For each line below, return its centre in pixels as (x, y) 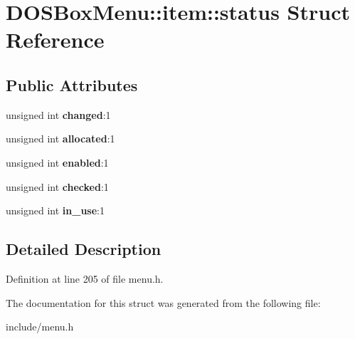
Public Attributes (72, 84)
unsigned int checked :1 (57, 186)
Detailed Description (84, 249)
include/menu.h (40, 327)
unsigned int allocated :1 (60, 139)
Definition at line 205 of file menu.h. (85, 278)
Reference (55, 40)
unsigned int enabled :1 (57, 162)
